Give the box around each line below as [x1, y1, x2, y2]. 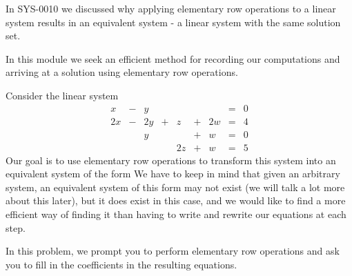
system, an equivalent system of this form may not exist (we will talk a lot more [6, 179, 345, 194]
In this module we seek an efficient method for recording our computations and [6, 51, 340, 66]
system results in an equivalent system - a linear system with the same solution [6, 14, 341, 29]
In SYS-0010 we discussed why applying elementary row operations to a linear [6, 1, 336, 15]
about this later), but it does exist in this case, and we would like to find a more [6, 193, 346, 208]
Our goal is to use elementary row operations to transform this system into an [6, 152, 336, 167]
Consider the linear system [6, 88, 119, 102]
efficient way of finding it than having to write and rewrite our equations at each [6, 207, 346, 221]
